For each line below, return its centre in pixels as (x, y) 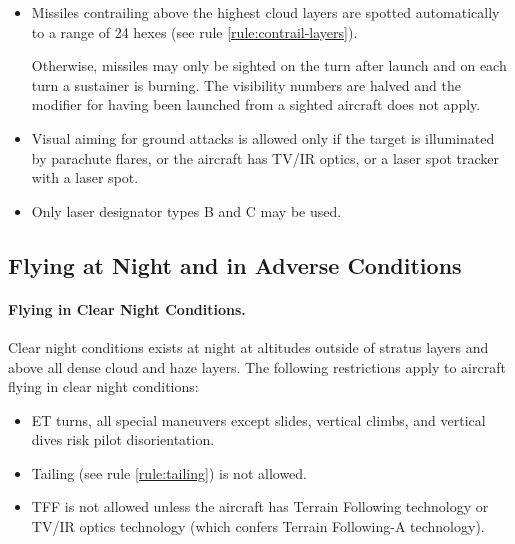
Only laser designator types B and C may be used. (186, 210)
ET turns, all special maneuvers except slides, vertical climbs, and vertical (258, 419)
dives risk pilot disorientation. (123, 439)
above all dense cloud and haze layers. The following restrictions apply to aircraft (257, 366)
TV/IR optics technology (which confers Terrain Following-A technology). (258, 526)
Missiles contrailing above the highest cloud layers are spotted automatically (265, 12)
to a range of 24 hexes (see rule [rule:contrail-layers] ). (194, 31)
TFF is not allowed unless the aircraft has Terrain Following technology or (260, 506)
